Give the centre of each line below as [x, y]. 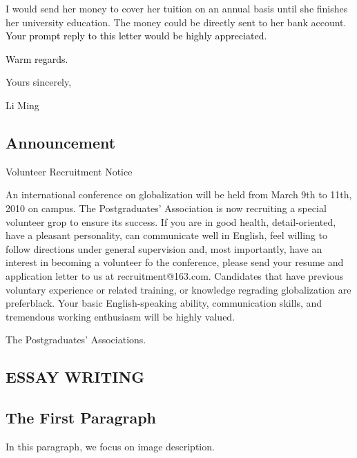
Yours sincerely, [39, 82]
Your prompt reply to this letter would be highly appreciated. [136, 36]
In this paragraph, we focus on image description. [110, 446]
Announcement [61, 142]
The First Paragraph [81, 418]
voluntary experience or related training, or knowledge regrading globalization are [178, 289]
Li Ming [22, 105]
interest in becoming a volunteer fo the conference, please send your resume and [175, 262]
